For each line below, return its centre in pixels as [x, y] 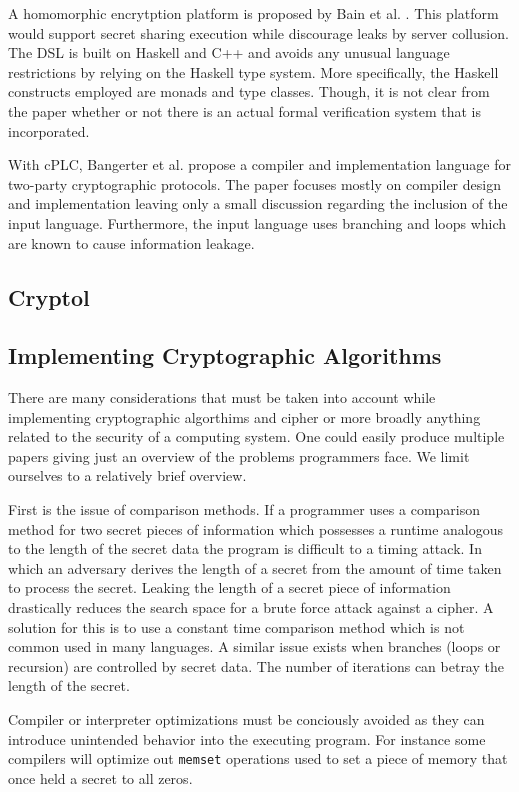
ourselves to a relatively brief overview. [127, 475]
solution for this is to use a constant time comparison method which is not [236, 626]
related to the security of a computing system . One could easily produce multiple [256, 436]
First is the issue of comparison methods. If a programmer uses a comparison [244, 509]
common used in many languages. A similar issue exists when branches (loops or [254, 646]
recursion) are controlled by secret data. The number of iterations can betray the [256, 665]
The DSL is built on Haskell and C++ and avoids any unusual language [229, 52]
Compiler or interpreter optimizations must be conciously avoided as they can [246, 719]
